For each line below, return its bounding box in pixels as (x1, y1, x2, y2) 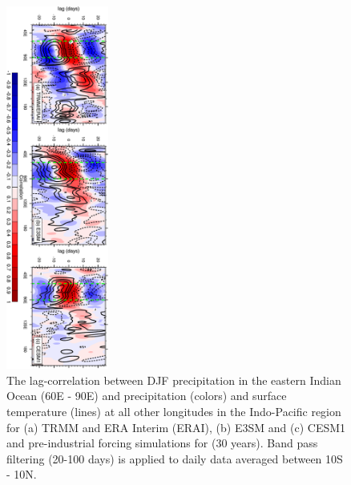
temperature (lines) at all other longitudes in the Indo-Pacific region (6, 403, 341, 419)
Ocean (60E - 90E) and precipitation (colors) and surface (6, 387, 287, 404)
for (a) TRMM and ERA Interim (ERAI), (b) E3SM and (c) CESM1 (6, 418, 346, 435)
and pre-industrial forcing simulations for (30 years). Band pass (6, 434, 318, 451)
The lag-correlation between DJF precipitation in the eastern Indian (6, 371, 341, 388)
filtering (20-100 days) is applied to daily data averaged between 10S (6, 450, 343, 467)
